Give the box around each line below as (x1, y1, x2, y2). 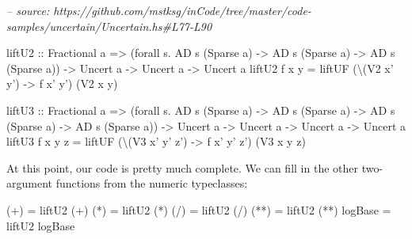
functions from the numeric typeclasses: (55, 175, 248, 192)
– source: (6, 2, 50, 18)
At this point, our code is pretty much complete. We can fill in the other (6, 159, 358, 176)
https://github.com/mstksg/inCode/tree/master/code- (53, 2, 311, 18)
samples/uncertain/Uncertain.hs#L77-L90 (6, 17, 212, 34)
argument (6, 175, 52, 192)
